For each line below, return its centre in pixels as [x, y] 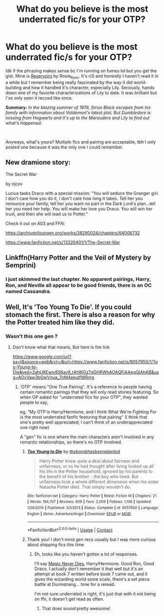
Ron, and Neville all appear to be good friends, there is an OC [79, 285]
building [14, 87]
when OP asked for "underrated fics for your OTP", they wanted [84, 397]
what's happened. [24, 123]
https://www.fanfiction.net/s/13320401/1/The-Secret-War [63, 242]
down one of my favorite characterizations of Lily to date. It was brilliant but [81, 93]
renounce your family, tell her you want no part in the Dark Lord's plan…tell [81, 203]
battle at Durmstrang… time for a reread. [75, 584]
